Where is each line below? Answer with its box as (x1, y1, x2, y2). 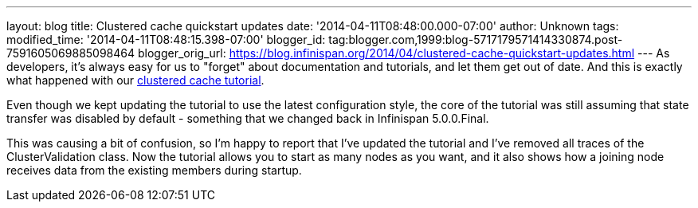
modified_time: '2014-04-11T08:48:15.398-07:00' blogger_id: (6, 33, 326, 46)
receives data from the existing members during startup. (6, 163, 302, 177)
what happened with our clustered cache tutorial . (6, 73, 265, 87)
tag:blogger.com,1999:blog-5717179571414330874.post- (328, 33, 623, 46)
